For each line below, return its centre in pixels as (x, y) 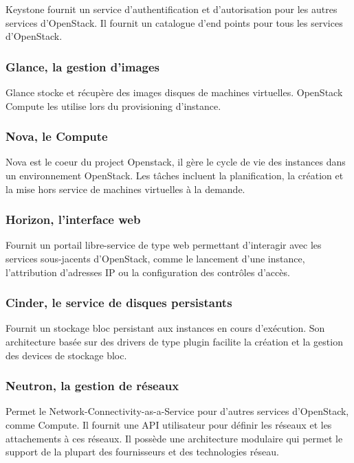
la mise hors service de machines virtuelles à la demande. (125, 189)
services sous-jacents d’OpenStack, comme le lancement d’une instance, (155, 258)
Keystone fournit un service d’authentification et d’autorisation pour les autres (172, 9)
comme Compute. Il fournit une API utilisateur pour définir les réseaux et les (169, 425)
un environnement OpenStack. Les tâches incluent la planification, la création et (175, 175)
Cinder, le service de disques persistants (119, 303)
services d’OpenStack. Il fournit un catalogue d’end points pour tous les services (174, 22)
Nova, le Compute (57, 136)
